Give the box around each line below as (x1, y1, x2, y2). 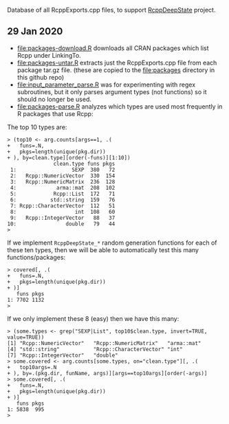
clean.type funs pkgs (53, 160, 116, 167)
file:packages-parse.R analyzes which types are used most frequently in (17, 102, 223, 111)
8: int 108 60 (10, 208, 116, 215)
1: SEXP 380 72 (10, 166, 116, 173)
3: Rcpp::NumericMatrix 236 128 (10, 178, 116, 185)
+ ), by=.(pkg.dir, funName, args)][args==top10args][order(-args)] (7, 370, 208, 377)
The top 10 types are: (7, 123, 67, 131)
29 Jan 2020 (7, 25, 63, 37)
